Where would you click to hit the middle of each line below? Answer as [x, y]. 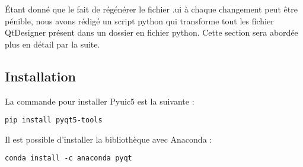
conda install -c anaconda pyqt [68, 158]
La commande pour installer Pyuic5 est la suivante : [100, 101]
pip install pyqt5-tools [54, 120]
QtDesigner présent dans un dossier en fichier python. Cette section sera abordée [151, 32]
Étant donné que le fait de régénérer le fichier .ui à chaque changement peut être [151, 9]
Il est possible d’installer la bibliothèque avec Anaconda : [109, 139]
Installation [40, 76]
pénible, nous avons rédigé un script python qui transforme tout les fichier [139, 21]
